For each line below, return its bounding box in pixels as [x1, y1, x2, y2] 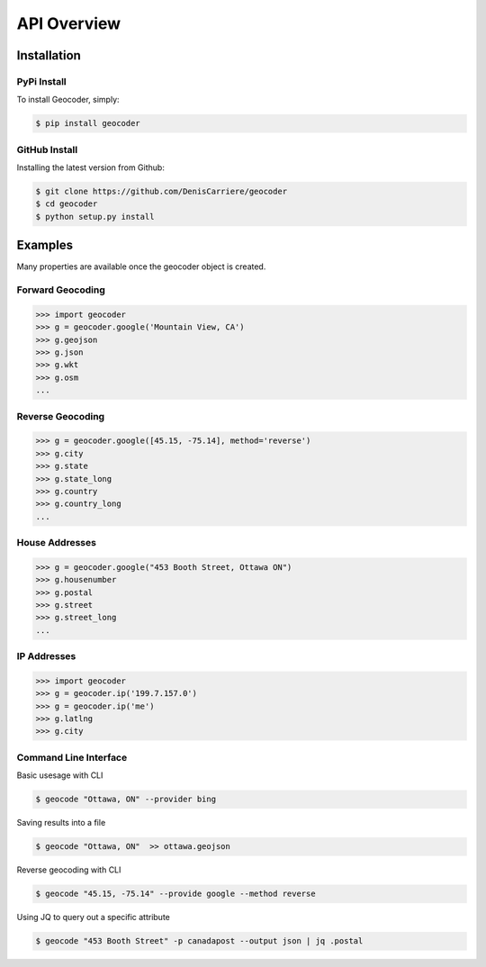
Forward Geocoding [16, 284, 105, 296]
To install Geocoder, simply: [16, 95, 121, 105]
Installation [16, 48, 81, 63]
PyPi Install [16, 75, 67, 87]
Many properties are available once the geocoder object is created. [16, 261, 266, 272]
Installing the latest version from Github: [16, 162, 166, 173]
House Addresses [16, 537, 96, 549]
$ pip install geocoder [35, 118, 141, 129]
